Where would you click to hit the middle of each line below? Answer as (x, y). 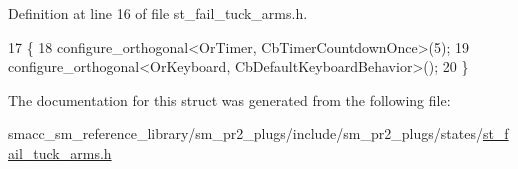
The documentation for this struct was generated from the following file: (229, 99)
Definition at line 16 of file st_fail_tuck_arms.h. (158, 13)
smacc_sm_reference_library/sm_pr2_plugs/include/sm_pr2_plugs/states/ (245, 133)
